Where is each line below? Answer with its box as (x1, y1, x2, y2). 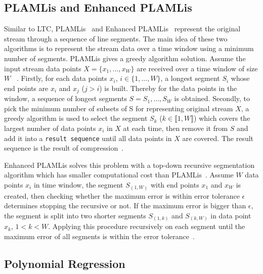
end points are (4, 82, 49, 93)
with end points (150, 179, 199, 190)
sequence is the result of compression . (4, 143, 124, 153)
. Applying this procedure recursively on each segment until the (48, 221, 245, 232)
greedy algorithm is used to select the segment (4, 113, 148, 123)
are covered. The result (182, 132, 254, 143)
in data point (210, 210, 251, 220)
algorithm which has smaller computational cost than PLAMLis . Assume (4, 169, 234, 180)
